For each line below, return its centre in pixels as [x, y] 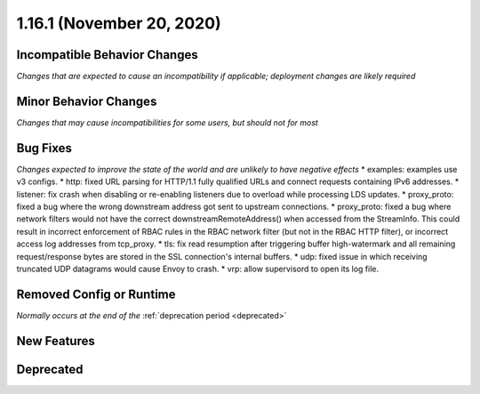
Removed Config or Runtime [96, 294]
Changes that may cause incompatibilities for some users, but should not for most [168, 122]
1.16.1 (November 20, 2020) [119, 23]
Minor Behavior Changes [87, 101]
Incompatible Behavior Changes [108, 55]
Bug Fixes [44, 148]
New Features [56, 341]
